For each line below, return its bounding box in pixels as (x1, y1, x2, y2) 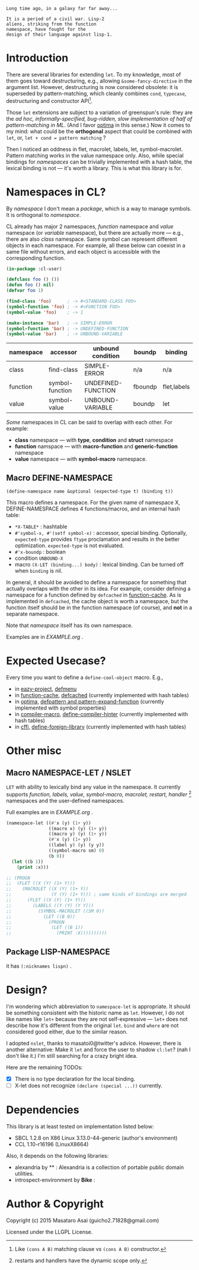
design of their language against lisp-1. (6, 31, 113, 37)
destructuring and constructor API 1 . (6, 96, 93, 104)
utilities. (14, 1170, 34, 1177)
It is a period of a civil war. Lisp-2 (6, 16, 105, 22)
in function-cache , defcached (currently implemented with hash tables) (14, 692, 190, 699)
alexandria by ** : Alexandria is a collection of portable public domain (14, 1164, 184, 1171)
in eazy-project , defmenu (14, 685, 77, 692)
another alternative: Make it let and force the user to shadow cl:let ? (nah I (6, 1046, 191, 1053)
